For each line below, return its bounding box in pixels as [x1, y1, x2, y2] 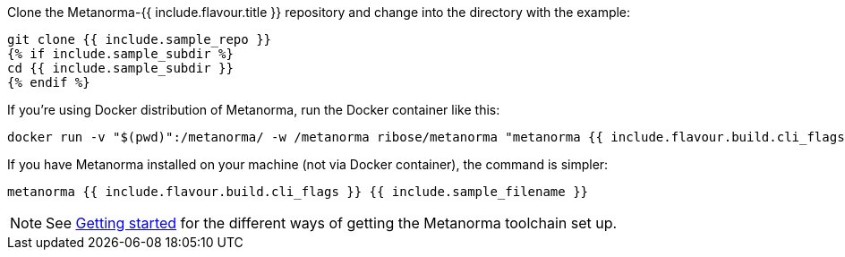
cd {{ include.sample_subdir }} [7, 61, 234, 75]
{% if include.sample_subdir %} [7, 47, 234, 61]
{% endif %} [7, 75, 90, 90]
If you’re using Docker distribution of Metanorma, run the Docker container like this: [7, 102, 500, 117]
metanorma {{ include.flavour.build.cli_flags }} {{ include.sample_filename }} [7, 184, 589, 199]
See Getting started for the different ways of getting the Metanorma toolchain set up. [46, 214, 618, 232]
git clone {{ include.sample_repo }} [7, 32, 272, 47]
